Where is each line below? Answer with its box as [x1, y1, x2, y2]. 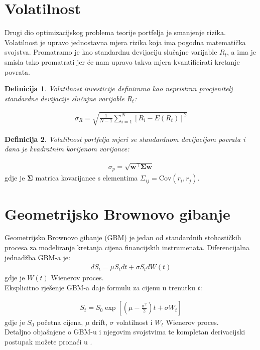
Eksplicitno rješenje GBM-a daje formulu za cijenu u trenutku [5, 282, 195, 292]
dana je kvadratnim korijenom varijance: [5, 143, 129, 154]
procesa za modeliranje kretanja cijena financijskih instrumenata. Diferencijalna [5, 242, 249, 253]
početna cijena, [37, 316, 83, 327]
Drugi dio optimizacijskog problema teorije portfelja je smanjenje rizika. [5, 27, 226, 38]
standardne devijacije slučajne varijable [5, 93, 124, 103]
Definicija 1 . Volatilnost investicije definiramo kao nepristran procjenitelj [5, 83, 233, 94]
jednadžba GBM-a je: [5, 252, 70, 262]
